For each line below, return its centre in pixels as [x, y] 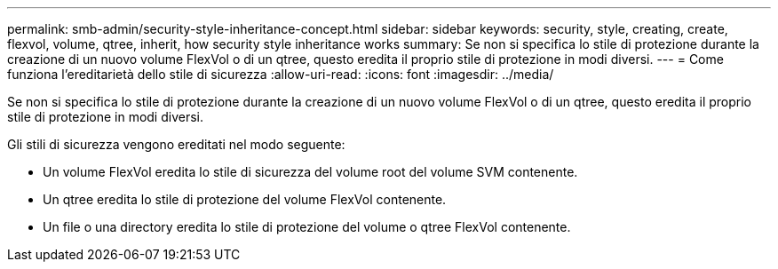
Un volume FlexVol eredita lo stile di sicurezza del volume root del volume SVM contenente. [310, 172]
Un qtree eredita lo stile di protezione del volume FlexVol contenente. [245, 199]
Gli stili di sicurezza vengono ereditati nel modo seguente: [176, 144]
